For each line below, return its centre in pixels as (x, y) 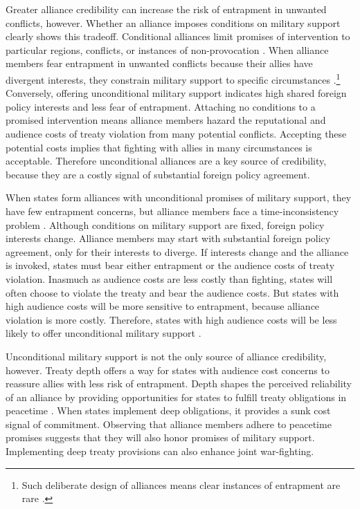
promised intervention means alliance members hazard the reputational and (166, 120)
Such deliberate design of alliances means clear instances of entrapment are (181, 484)
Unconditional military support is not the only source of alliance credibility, (166, 356)
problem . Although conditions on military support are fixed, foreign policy (165, 224)
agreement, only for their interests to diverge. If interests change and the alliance (177, 251)
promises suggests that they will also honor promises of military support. (160, 437)
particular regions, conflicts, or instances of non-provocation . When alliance (167, 49)
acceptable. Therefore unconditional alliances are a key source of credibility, (166, 161)
